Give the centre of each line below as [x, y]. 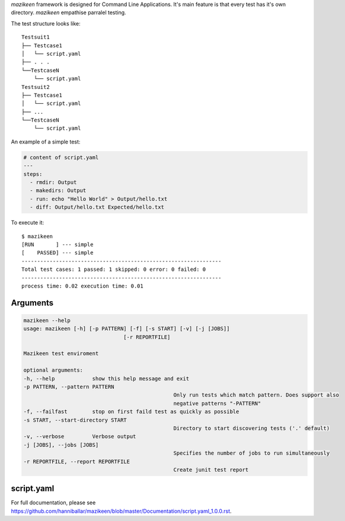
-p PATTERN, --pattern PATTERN [69, 387]
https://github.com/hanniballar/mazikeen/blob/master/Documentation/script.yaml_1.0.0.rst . [121, 511]
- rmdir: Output [53, 183]
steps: [33, 174]
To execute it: [28, 223]
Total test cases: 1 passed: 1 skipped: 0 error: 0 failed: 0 [114, 269]
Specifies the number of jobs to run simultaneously [252, 453]
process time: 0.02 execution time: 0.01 [82, 286]
